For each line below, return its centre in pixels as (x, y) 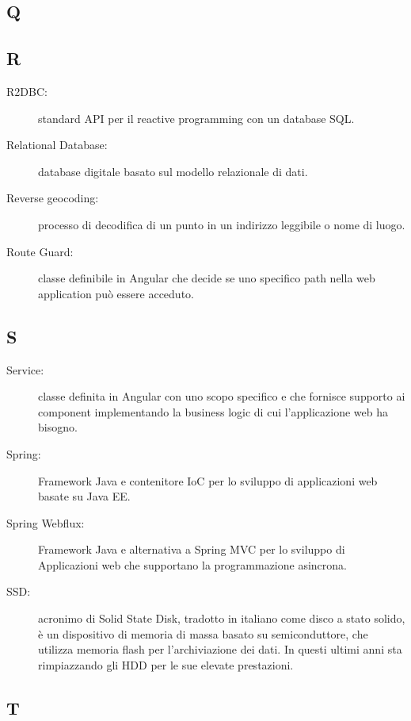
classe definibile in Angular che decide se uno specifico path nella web (207, 278)
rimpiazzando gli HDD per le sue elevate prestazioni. (166, 664)
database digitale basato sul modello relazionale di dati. (173, 171)
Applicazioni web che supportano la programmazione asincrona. (192, 564)
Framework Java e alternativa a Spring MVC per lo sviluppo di (192, 549)
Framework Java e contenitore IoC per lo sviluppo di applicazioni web (208, 480)
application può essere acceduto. (116, 293)
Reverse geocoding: (53, 198)
